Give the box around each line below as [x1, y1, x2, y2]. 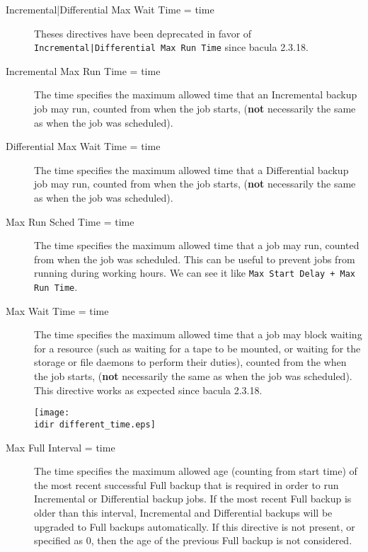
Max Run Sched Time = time [6, 214, 134, 229]
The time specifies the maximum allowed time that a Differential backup [34, 162, 349, 177]
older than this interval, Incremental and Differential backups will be [34, 505, 333, 519]
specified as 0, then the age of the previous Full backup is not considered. [34, 533, 352, 548]
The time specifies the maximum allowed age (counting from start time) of [34, 464, 357, 478]
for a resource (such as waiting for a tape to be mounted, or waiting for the [34, 340, 361, 355]
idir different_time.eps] [34, 419, 156, 430]
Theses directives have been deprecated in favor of [34, 25, 252, 40]
